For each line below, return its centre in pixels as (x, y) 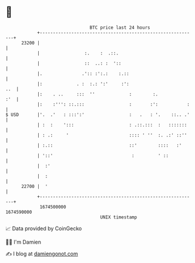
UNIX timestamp (119, 217)
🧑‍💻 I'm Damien (23, 242)
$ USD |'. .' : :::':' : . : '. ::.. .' (98, 115)
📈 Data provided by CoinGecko (44, 228)
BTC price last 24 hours (120, 28)
